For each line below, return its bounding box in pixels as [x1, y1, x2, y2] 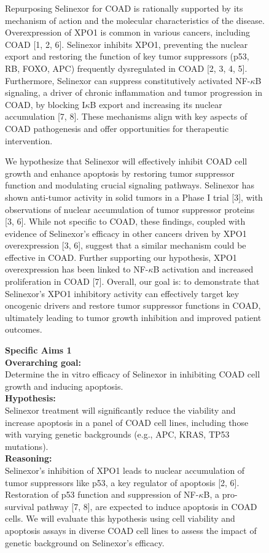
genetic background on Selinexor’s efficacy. [5, 536, 165, 549]
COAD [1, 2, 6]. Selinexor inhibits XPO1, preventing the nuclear [5, 37, 248, 50]
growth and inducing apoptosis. [5, 379, 123, 392]
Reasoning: [5, 452, 52, 465]
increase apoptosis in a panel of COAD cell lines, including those [5, 416, 249, 428]
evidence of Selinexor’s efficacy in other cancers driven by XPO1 [5, 226, 247, 239]
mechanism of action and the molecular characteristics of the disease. [5, 14, 265, 26]
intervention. [5, 134, 53, 147]
